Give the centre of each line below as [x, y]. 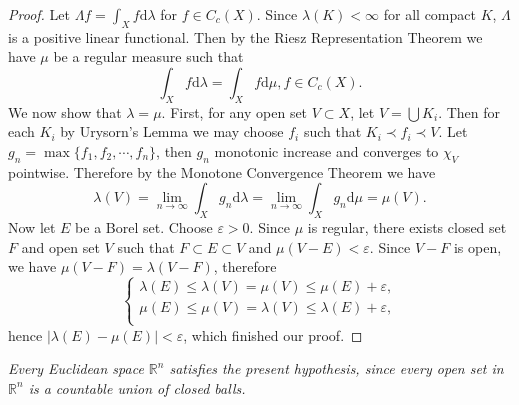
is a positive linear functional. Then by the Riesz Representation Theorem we [245, 36]
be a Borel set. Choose [144, 227]
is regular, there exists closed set [407, 227]
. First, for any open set [234, 111]
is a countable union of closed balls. [137, 387]
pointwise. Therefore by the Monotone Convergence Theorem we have [222, 171]
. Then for [469, 111]
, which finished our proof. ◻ [273, 334]
